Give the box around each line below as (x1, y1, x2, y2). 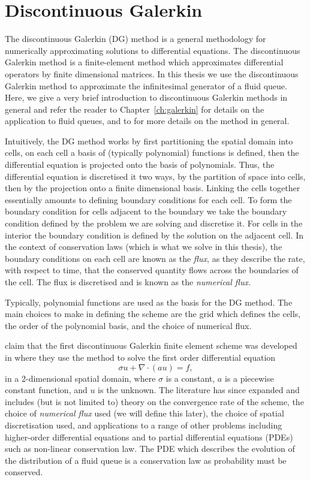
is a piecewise (224, 372, 274, 384)
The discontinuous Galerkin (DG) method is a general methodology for (5, 32, 266, 45)
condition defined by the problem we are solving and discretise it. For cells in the (5, 217, 303, 230)
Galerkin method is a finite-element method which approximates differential (5, 56, 284, 68)
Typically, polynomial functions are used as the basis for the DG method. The (5, 295, 293, 308)
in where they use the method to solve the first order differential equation (5, 351, 276, 363)
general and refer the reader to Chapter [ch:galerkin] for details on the (5, 102, 264, 115)
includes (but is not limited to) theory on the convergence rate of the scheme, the (5, 395, 304, 407)
